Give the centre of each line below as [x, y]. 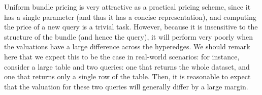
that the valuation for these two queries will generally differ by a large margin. [126, 86]
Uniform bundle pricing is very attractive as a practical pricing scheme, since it [127, 7]
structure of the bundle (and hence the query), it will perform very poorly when [129, 36]
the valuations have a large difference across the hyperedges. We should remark [127, 46]
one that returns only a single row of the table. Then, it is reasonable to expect [127, 76]
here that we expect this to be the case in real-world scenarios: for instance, [122, 56]
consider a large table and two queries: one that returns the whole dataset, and [127, 66]
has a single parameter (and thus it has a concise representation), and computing [130, 17]
